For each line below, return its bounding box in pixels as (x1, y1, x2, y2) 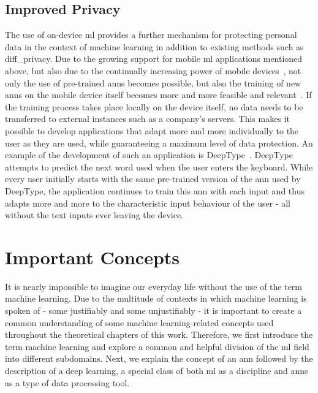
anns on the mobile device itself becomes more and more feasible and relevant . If (5, 88, 312, 101)
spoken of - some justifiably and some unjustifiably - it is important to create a (5, 304, 302, 317)
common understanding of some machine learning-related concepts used (5, 316, 274, 329)
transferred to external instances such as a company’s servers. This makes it (5, 112, 290, 125)
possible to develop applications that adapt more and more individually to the (5, 124, 299, 137)
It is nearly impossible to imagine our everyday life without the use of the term (5, 280, 303, 292)
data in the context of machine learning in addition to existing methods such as (5, 40, 304, 53)
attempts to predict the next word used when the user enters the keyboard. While (5, 160, 313, 173)
